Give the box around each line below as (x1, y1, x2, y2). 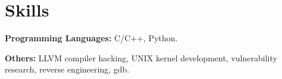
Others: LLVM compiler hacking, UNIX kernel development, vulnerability (5, 51, 277, 64)
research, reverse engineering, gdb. (5, 63, 130, 75)
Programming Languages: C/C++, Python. (5, 32, 178, 44)
